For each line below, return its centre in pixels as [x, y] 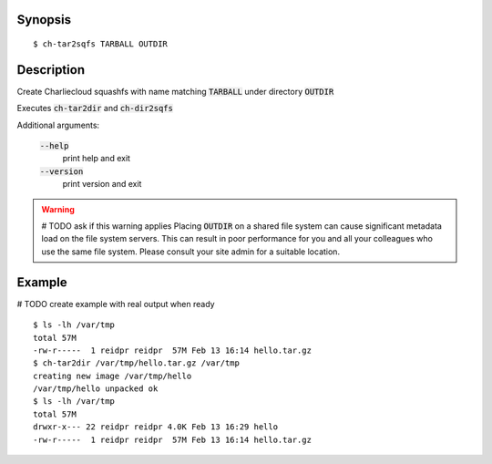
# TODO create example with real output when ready [116, 304]
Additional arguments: [58, 125]
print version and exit [102, 184]
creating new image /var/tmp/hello [113, 376]
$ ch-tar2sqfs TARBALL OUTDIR [101, 44]
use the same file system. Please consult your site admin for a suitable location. [191, 252]
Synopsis [44, 20]
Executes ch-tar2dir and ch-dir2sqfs [95, 108]
